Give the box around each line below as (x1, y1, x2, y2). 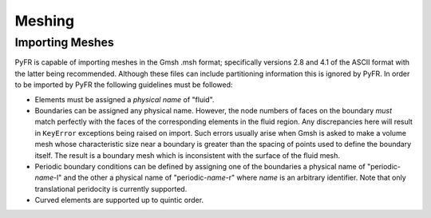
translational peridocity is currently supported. (34, 184, 188, 193)
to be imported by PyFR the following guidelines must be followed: (14, 80, 233, 89)
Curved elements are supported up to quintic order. (34, 196, 204, 205)
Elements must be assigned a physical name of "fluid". (34, 94, 215, 104)
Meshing (14, 12, 75, 30)
